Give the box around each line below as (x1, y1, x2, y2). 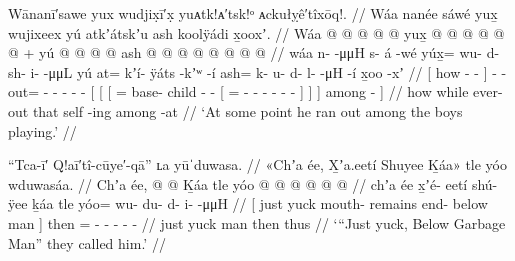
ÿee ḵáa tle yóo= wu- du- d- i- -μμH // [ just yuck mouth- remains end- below (8, 193, 488, 214)
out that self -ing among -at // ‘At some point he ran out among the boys (8, 100, 463, 121)
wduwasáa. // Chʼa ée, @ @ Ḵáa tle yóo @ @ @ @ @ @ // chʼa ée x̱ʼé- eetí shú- (8, 173, 498, 194)
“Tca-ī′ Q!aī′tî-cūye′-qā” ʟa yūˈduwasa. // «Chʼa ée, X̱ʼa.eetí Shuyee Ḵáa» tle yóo (8, 154, 507, 175)
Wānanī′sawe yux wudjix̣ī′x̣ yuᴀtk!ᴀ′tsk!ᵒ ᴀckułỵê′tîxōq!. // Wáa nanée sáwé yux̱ (8, 3, 498, 23)
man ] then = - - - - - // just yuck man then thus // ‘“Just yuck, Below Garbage (8, 212, 506, 233)
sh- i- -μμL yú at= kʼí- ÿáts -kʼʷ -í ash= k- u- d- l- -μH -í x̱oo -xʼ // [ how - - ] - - (8, 61, 507, 82)
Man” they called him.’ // (8, 232, 166, 253)
